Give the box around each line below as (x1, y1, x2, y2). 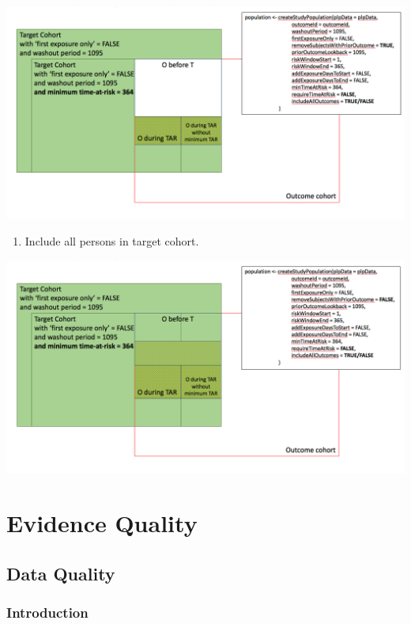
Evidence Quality (6, 507, 198, 539)
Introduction (6, 603, 89, 622)
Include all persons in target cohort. (25, 233, 199, 249)
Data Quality (6, 561, 115, 586)
